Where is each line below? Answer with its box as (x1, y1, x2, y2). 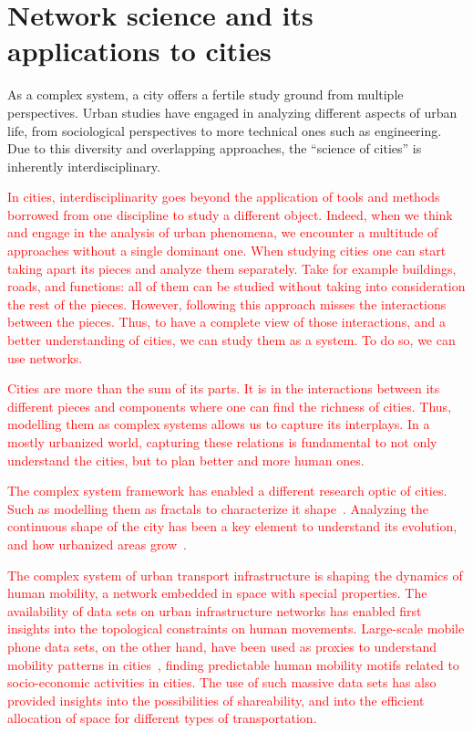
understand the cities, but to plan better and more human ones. (7, 450, 365, 469)
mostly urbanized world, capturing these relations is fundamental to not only (7, 433, 437, 451)
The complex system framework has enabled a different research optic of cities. (7, 481, 447, 500)
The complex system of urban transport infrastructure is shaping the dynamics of (7, 565, 463, 584)
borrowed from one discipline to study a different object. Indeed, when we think (7, 204, 453, 224)
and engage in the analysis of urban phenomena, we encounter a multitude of (7, 223, 438, 242)
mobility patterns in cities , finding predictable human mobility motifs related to (7, 654, 459, 674)
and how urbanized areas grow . (7, 534, 187, 553)
